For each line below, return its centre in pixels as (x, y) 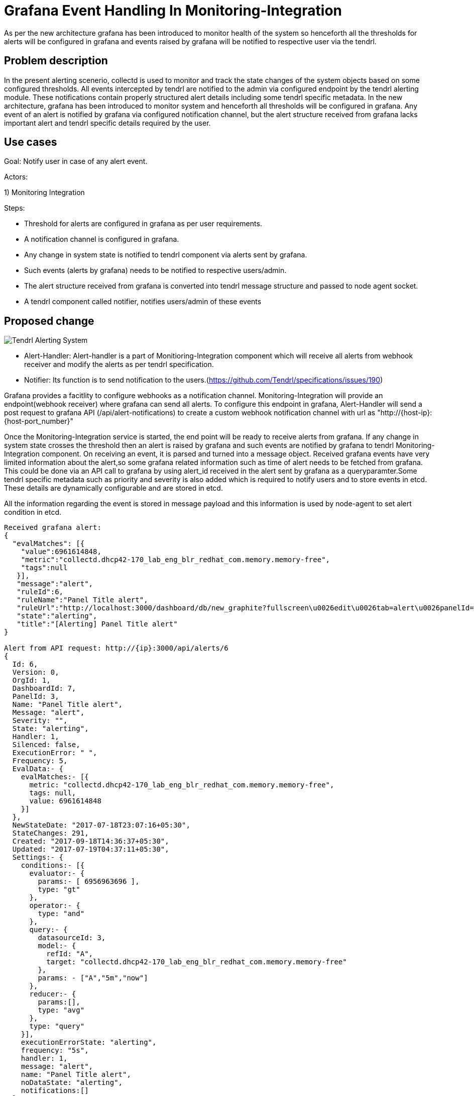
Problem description (56, 61)
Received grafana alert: (53, 528)
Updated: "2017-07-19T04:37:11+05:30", (91, 849)
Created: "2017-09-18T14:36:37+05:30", (91, 841)
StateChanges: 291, (50, 833)
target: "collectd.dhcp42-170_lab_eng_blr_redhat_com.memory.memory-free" (197, 962)
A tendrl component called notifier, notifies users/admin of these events (143, 302)
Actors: (16, 177)
